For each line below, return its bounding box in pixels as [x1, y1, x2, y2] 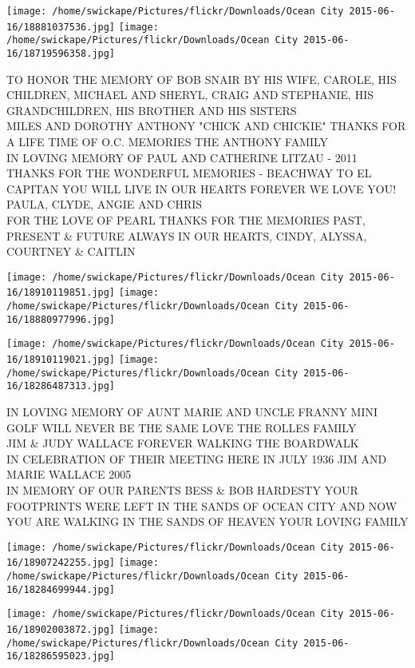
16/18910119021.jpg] [6, 354, 116, 366]
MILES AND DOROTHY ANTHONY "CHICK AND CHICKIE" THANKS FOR [6, 117, 406, 134]
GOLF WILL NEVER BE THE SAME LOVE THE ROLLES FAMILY [6, 419, 357, 435]
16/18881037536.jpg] [6, 21, 116, 33]
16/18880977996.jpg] [6, 313, 116, 325]
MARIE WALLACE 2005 [6, 466, 132, 483]
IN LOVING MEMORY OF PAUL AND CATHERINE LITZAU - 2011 [6, 149, 358, 165]
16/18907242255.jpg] [6, 557, 116, 569]
